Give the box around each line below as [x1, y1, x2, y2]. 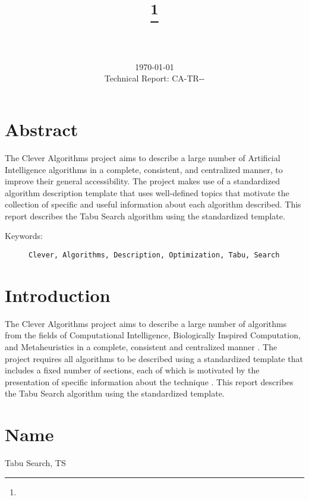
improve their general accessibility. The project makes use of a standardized [5, 175, 280, 187]
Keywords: [5, 229, 43, 242]
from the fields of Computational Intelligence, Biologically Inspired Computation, [5, 329, 301, 341]
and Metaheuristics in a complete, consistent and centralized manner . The [5, 341, 278, 353]
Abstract [5, 117, 78, 141]
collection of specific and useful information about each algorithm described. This [5, 198, 301, 210]
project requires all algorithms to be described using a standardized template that [5, 352, 303, 364]
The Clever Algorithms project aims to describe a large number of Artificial [5, 151, 280, 163]
